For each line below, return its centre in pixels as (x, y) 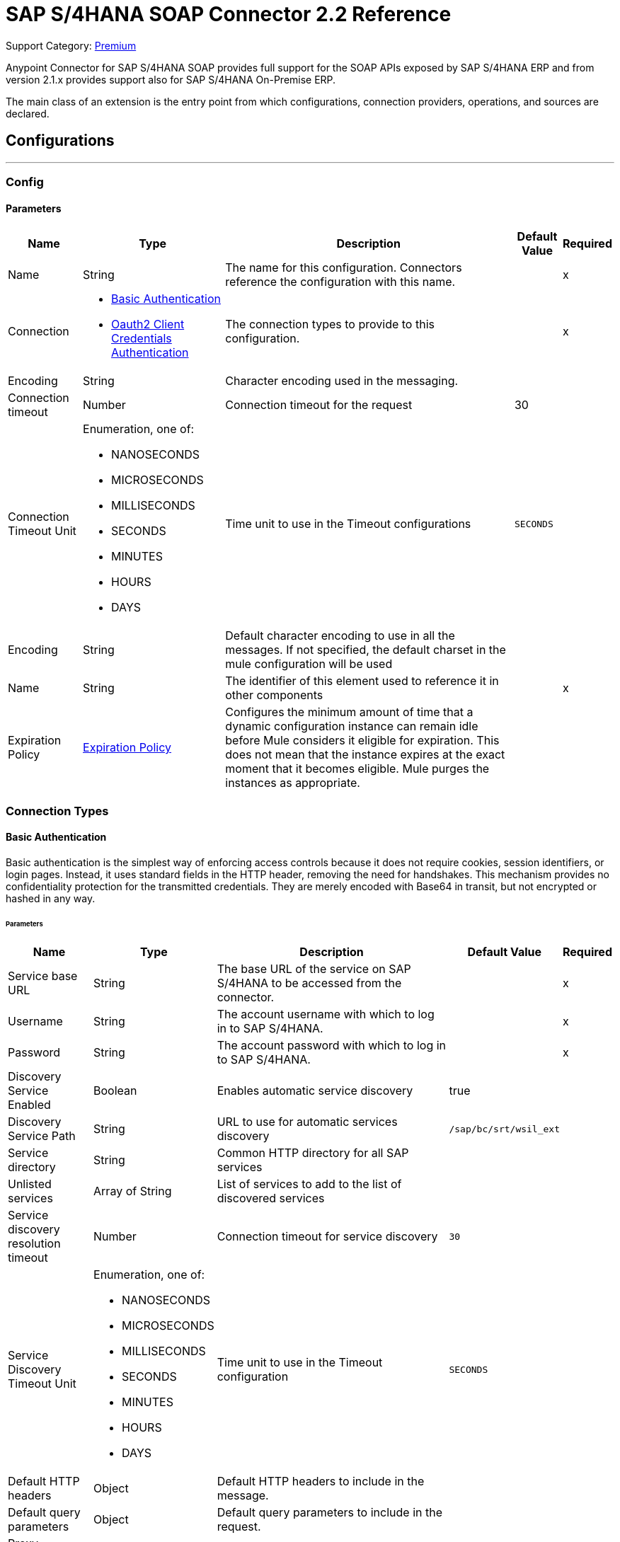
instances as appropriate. (293, 783)
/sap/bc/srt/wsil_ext (505, 1129)
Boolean (115, 1091)
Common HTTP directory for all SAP (313, 1153)
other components (274, 695)
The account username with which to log (326, 1014)
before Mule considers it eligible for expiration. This (362, 741)
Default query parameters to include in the (329, 1513)
